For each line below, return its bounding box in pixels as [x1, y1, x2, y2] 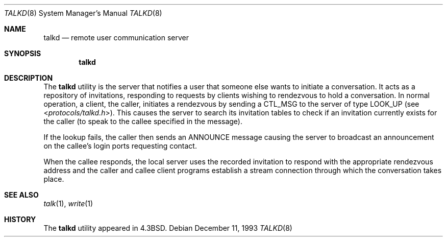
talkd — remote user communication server [43, 33, 189, 42]
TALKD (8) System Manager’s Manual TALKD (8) [4, 9, 162, 17]
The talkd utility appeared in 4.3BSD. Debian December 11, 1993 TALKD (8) [43, 224, 292, 232]
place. [43, 175, 64, 183]
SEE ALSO [4, 190, 39, 199]
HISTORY [4, 215, 36, 224]
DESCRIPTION [4, 74, 53, 82]
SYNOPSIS [4, 49, 41, 58]
